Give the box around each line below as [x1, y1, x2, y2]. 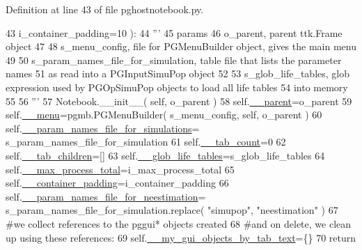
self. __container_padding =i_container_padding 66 [6, 175, 229, 190]
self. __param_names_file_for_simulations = [6, 120, 200, 135]
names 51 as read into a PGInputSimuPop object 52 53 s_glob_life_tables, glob [6, 66, 349, 81]
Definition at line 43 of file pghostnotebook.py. [6, 2, 204, 16]
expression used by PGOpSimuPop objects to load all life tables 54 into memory [6, 79, 348, 94]
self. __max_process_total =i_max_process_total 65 [6, 162, 235, 176]
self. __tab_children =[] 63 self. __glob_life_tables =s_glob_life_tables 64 [6, 148, 325, 162]
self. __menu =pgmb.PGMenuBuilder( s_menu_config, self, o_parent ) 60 [6, 107, 322, 122]
